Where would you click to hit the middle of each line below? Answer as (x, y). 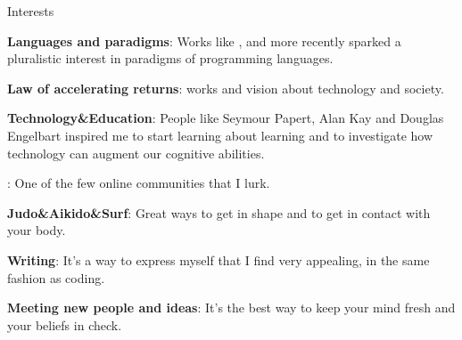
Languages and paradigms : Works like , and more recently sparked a (204, 40)
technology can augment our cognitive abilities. (136, 153)
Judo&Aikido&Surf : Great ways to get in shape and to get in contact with (219, 212)
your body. (37, 230)
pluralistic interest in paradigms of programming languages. (170, 58)
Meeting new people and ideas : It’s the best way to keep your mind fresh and (231, 308)
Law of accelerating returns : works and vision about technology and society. (226, 88)
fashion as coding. (56, 277)
